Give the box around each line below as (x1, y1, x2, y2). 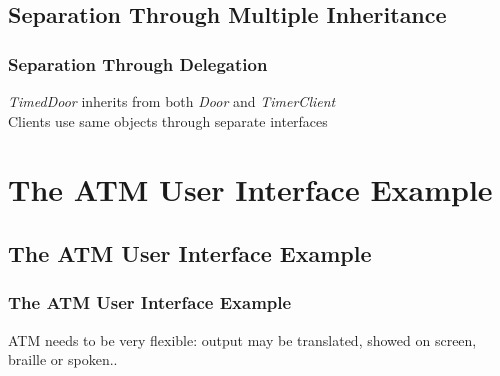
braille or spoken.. (8, 349, 118, 370)
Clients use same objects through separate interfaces (8, 110, 328, 131)
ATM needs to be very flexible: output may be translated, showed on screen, (8, 329, 477, 350)
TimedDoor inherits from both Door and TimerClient (8, 91, 336, 111)
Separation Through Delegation (8, 51, 268, 76)
